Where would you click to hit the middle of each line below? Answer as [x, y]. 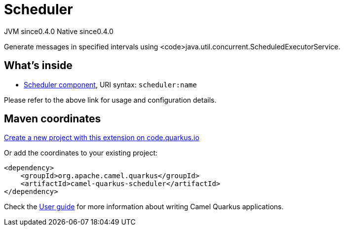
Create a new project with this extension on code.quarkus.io [102, 138]
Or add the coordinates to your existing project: [81, 153]
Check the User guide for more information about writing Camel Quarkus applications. [144, 207]
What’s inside [38, 66]
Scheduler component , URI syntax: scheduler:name [110, 84]
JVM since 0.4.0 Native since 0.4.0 [59, 31]
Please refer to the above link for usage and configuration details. [110, 100]
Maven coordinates [53, 119]
